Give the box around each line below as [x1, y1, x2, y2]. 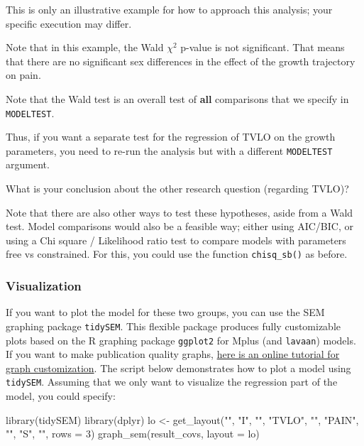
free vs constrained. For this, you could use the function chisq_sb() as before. [6, 246, 348, 261]
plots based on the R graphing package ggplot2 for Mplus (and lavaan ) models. [6, 332, 356, 347]
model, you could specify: [6, 388, 116, 403]
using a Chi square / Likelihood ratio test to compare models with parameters [6, 232, 346, 247]
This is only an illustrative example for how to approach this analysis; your [6, 2, 333, 16]
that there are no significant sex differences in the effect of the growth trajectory [6, 53, 355, 68]
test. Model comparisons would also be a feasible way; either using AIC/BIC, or [6, 219, 353, 234]
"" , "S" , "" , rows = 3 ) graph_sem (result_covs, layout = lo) [6, 426, 260, 441]
